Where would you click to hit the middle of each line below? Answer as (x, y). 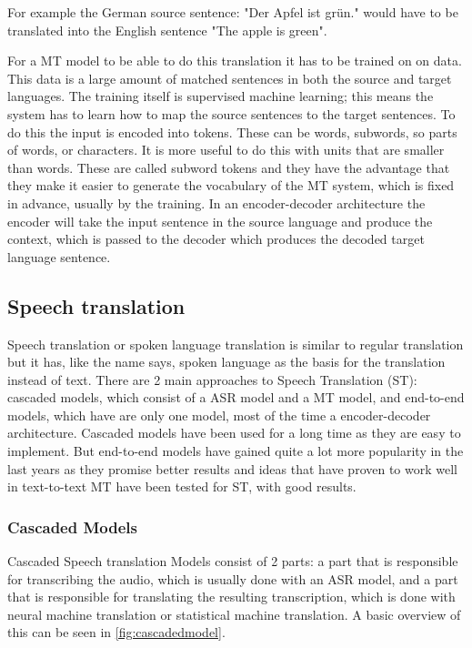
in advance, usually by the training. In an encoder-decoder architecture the (216, 202)
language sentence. (59, 256)
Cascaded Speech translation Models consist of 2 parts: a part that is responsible (233, 561)
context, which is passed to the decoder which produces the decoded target (216, 239)
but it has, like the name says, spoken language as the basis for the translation (226, 362)
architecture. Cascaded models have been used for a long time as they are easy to (234, 433)
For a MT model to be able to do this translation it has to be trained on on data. (235, 61)
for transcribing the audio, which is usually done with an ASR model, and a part (233, 578)
